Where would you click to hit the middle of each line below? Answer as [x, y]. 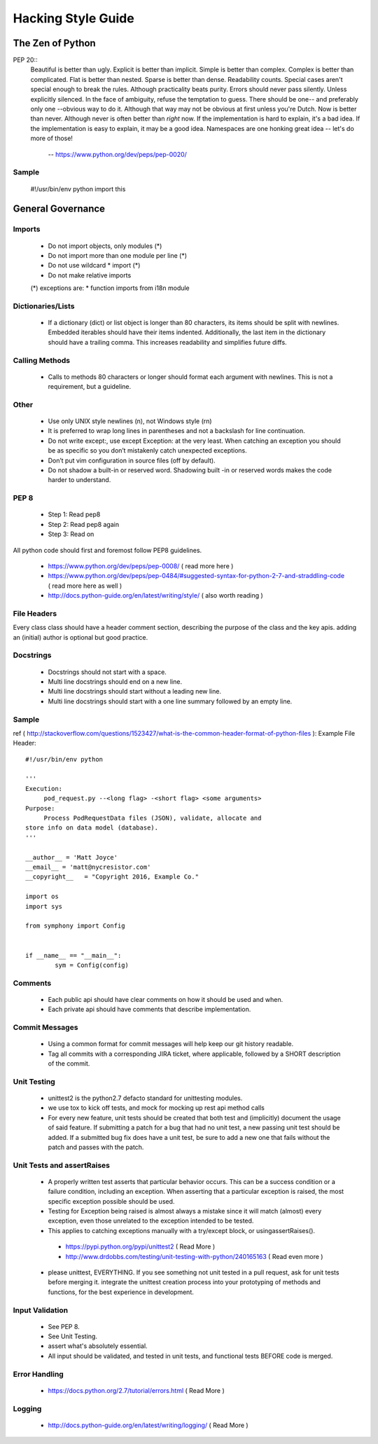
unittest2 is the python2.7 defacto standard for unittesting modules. [145, 1098]
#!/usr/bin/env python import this [78, 188]
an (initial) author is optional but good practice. [80, 637]
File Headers [35, 613]
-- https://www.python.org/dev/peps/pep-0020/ [117, 154]
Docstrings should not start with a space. [107, 672]
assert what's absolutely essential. [98, 1346]
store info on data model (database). [92, 828]
